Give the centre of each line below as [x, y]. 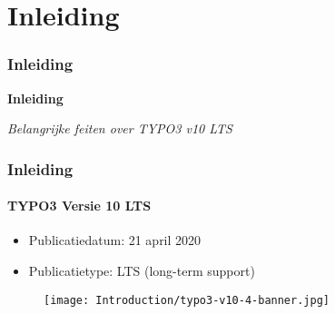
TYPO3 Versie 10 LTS [79, 206]
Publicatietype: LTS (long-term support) [142, 271]
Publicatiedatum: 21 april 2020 [115, 240]
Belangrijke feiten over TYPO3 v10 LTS [120, 128]
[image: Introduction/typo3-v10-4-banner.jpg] [187, 300]
